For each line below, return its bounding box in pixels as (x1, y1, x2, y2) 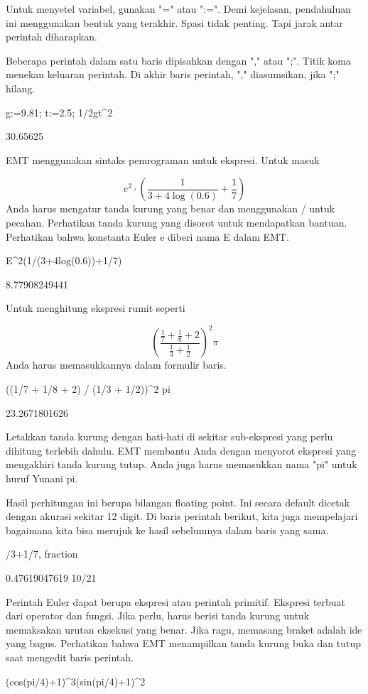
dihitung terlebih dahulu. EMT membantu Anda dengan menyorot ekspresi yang (6, 443, 357, 457)
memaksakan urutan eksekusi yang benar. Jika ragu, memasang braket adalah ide (6, 622, 362, 636)
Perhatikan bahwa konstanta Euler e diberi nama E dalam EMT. (6, 229, 289, 244)
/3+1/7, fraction (6, 546, 78, 561)
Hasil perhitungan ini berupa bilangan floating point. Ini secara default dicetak (6, 494, 350, 509)
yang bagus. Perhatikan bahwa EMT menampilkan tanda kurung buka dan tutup (6, 636, 361, 651)
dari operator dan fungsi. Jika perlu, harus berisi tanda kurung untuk (6, 608, 310, 623)
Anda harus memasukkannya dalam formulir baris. (6, 357, 227, 372)
